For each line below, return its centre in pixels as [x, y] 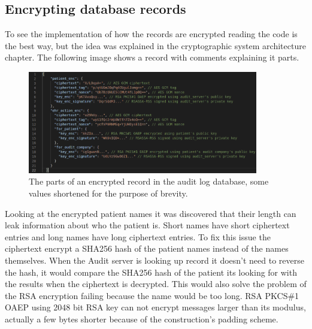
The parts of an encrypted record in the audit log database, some [149, 181]
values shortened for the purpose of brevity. [108, 193]
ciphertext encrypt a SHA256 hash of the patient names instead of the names [147, 248]
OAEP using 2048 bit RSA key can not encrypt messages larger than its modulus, [155, 307]
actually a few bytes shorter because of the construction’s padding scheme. [142, 319]
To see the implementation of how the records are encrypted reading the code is [151, 34]
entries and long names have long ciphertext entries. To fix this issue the [138, 236]
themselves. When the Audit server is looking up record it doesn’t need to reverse [155, 260]
